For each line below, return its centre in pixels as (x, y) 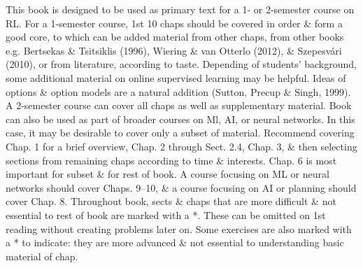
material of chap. (42, 256)
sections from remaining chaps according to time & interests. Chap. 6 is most (171, 160)
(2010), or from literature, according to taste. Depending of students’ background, (181, 64)
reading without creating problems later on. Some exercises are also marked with (179, 228)
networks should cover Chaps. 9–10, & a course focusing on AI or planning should (181, 187)
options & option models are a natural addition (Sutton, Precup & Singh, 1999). (178, 91)
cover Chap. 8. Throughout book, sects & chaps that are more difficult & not (171, 201)
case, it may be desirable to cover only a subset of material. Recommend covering (180, 133)
